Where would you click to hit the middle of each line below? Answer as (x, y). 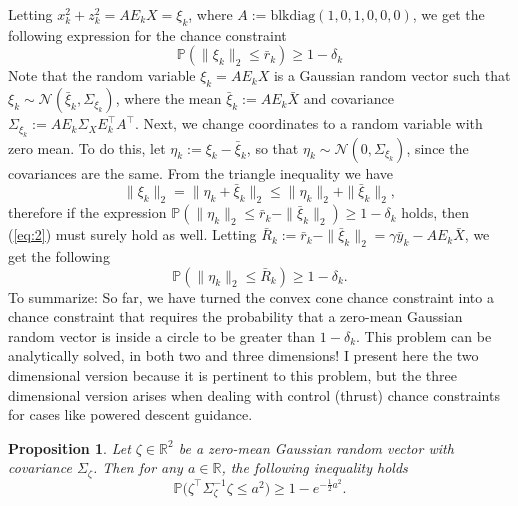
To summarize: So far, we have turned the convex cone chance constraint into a (251, 296)
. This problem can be (424, 335)
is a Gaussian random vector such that (392, 75)
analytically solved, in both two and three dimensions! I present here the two (243, 355)
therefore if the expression (87, 212)
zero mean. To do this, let (87, 147)
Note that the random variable (102, 75)
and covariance (348, 98)
